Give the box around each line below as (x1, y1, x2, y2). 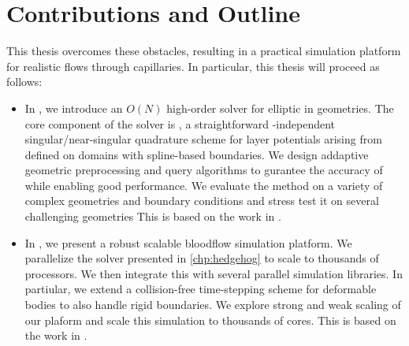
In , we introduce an (24, 99, 123, 116)
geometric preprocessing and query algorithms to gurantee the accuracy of (24, 162, 383, 178)
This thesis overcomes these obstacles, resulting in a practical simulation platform (6, 43, 401, 59)
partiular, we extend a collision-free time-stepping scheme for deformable (24, 281, 377, 297)
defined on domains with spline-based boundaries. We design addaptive (24, 146, 369, 162)
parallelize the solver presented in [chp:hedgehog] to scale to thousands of (24, 250, 379, 266)
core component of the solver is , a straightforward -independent (24, 115, 335, 132)
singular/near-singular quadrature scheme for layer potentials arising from (24, 131, 382, 147)
